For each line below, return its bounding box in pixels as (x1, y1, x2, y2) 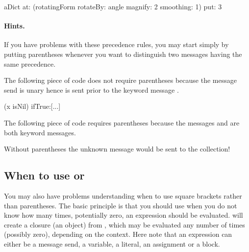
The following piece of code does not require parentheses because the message (4, 75, 237, 85)
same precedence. (4, 58, 56, 69)
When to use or (4, 168, 85, 183)
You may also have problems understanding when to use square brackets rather (4, 190, 242, 201)
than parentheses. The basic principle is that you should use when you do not (4, 200, 237, 210)
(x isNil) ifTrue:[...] (4, 101, 61, 111)
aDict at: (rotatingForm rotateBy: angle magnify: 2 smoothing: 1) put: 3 (4, 1, 222, 11)
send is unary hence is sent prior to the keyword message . (4, 84, 179, 95)
